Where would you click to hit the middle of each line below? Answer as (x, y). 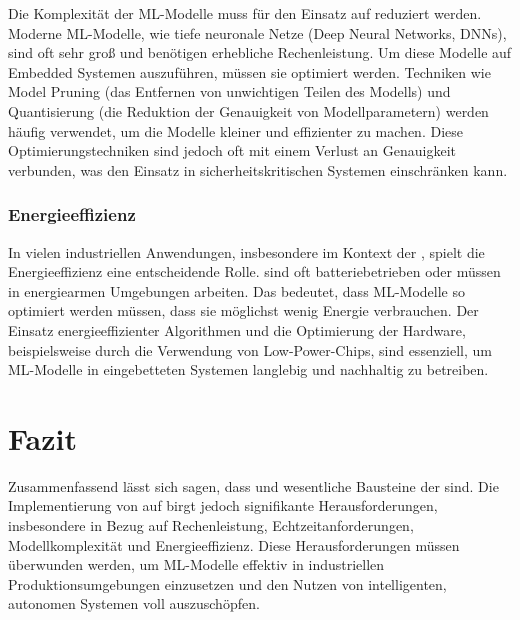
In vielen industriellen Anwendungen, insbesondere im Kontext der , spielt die (246, 251)
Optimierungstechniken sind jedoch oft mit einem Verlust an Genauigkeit (232, 150)
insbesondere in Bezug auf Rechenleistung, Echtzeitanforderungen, (211, 525)
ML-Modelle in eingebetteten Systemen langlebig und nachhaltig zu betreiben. (248, 369)
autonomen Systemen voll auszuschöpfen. (134, 603)
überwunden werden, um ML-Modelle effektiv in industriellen (196, 564)
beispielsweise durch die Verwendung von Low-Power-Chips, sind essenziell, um (250, 349)
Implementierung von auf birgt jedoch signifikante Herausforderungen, (223, 505)
